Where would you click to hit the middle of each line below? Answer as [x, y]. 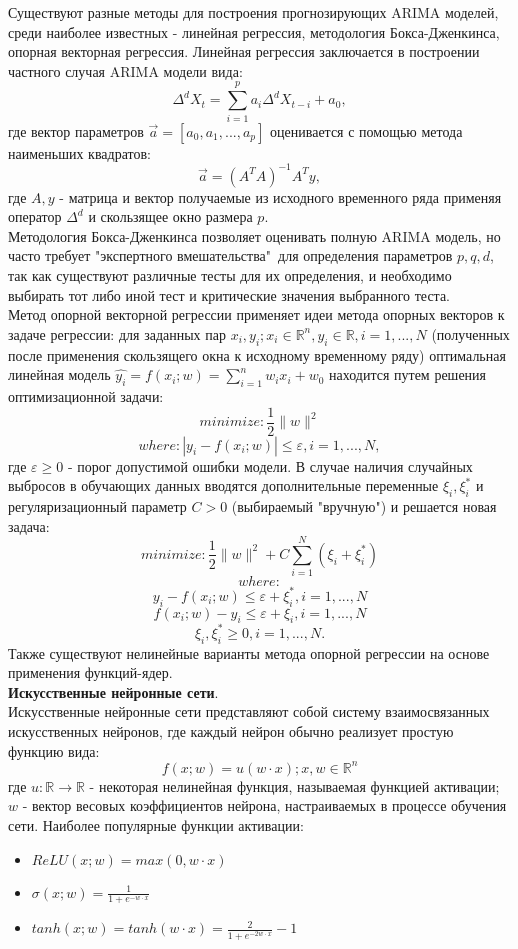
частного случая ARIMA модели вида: [125, 70]
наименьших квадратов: [79, 152]
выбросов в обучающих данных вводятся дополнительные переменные [223, 485]
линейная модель [59, 374]
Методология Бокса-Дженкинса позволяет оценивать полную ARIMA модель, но [254, 235]
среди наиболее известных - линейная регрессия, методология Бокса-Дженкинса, [254, 31]
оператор [35, 216]
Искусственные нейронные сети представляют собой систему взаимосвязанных [249, 711]
